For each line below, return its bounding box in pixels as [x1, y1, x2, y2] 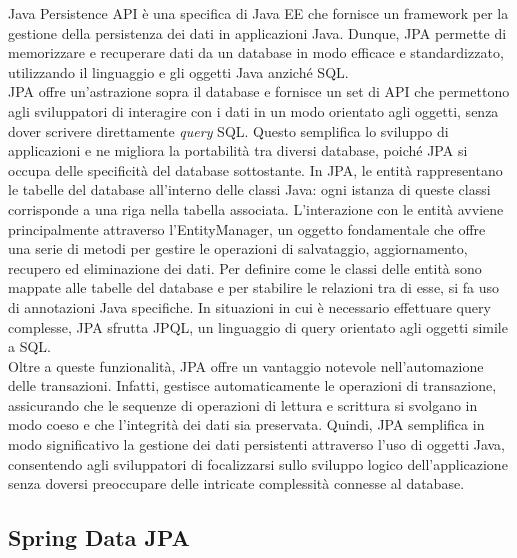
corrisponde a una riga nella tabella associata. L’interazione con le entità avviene [8, 198, 504, 219]
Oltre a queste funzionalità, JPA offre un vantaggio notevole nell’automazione [8, 355, 484, 376]
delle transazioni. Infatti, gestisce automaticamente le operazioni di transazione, [8, 375, 497, 396]
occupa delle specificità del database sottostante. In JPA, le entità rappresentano [8, 159, 503, 180]
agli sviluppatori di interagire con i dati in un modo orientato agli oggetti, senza [8, 100, 499, 121]
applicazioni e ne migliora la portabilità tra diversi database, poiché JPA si [8, 140, 468, 161]
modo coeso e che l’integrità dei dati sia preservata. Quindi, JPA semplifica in [8, 414, 485, 435]
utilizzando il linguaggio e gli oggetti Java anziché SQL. [8, 61, 349, 82]
